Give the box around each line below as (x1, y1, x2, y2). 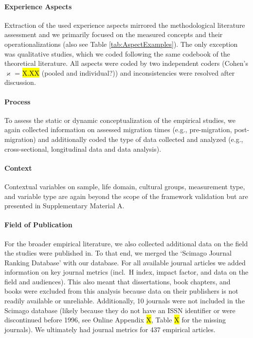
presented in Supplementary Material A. (4, 200, 125, 211)
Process (4, 96, 31, 106)
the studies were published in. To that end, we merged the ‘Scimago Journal (4, 248, 232, 258)
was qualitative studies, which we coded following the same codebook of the (4, 48, 230, 59)
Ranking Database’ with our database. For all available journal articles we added (4, 257, 246, 267)
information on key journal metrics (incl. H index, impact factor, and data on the (4, 267, 249, 277)
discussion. (4, 77, 36, 87)
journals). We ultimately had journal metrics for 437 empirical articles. (4, 324, 216, 334)
